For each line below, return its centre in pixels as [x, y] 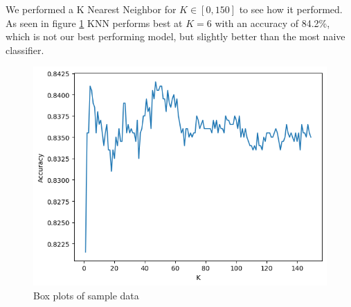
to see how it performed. [291, 9]
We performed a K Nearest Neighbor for [91, 9]
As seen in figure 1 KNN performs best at [94, 23]
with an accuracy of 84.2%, [272, 23]
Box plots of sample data [86, 295]
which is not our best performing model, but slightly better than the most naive [175, 36]
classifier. [25, 50]
